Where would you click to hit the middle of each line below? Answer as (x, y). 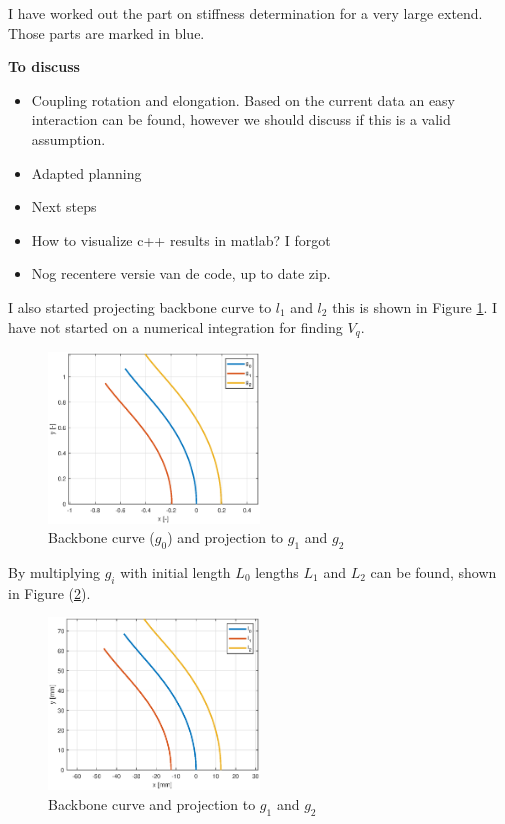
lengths (277, 571)
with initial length (175, 571)
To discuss (44, 66)
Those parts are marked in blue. (106, 32)
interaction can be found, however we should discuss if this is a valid (241, 119)
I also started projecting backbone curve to (140, 306)
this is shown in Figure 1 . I (415, 306)
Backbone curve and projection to (152, 804)
